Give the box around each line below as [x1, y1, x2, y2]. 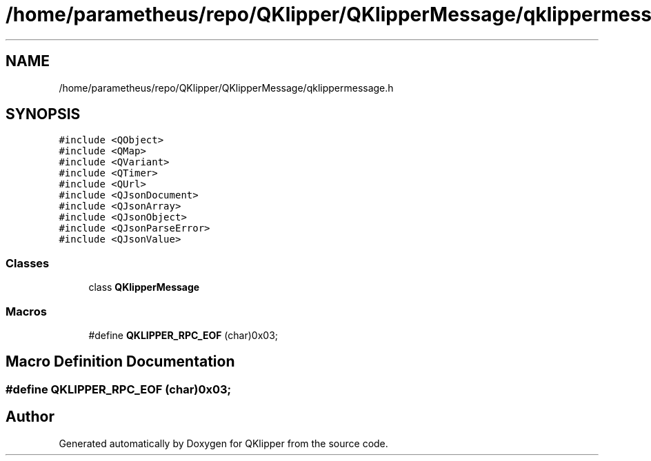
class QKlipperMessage [88, 281, 200, 294]
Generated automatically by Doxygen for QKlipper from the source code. [59, 437, 388, 449]
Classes [6, 256, 50, 270]
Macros [6, 304, 47, 318]
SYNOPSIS [6, 105, 81, 123]
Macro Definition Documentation [6, 353, 235, 371]
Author [6, 408, 54, 426]
